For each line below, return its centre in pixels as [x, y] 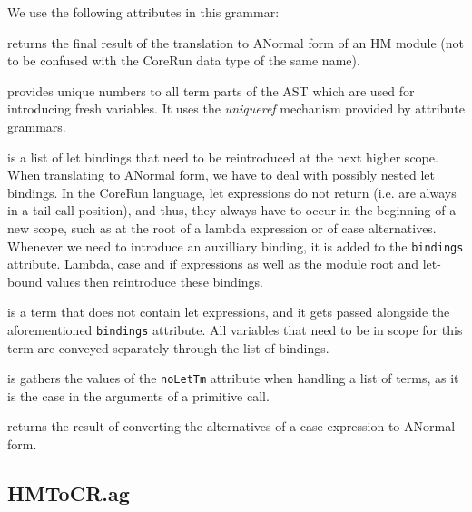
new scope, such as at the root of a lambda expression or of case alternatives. [222, 227]
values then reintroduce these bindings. [155, 281]
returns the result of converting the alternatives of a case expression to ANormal [231, 426]
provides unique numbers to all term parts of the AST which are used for [211, 90]
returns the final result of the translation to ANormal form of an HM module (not [236, 42]
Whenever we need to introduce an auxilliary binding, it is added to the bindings [236, 246]
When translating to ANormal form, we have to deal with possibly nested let [221, 175]
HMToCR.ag [69, 493]
